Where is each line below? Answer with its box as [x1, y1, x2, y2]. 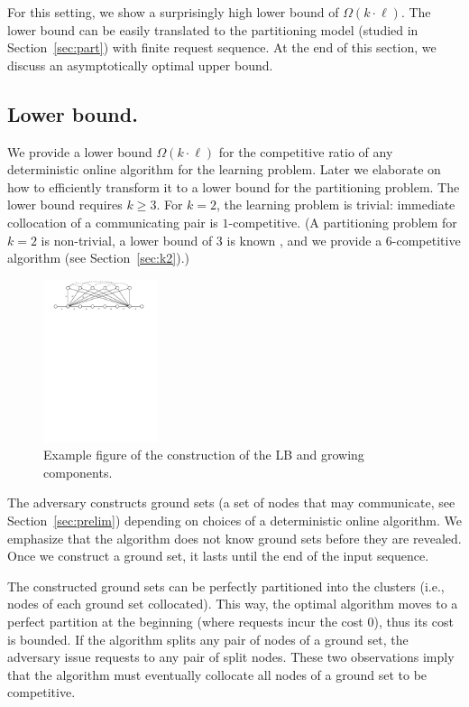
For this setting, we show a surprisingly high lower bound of [7, 3, 339, 21]
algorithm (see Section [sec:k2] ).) [7, 248, 190, 267]
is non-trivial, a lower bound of [41, 230, 213, 249]
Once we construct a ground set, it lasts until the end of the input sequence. [7, 546, 429, 565]
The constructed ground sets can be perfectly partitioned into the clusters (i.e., [7, 576, 445, 595]
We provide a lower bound [7, 142, 152, 161]
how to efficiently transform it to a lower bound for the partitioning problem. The [7, 177, 460, 196]
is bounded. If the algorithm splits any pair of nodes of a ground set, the [7, 629, 409, 648]
